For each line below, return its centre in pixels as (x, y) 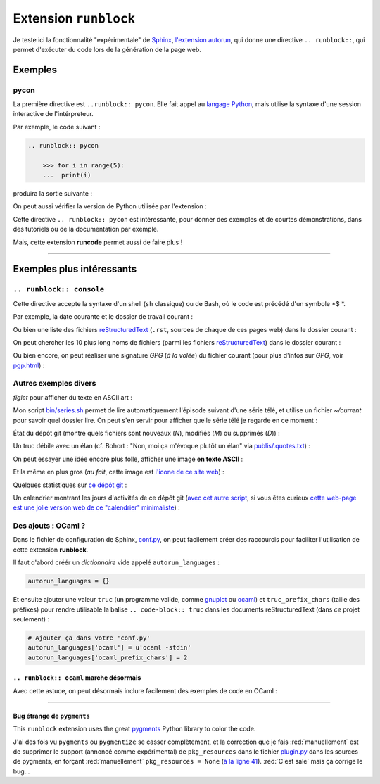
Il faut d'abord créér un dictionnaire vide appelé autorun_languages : (116, 562)
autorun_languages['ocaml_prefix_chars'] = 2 (108, 657)
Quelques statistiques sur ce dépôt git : (70, 485)
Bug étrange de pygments (52, 716)
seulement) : (31, 619)
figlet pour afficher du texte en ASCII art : (73, 397)
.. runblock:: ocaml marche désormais (77, 678)
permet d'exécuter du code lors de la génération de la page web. (107, 49)
